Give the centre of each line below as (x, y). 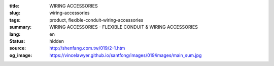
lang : (15, 34)
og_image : (21, 55)
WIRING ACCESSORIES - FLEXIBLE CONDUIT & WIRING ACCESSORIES (124, 27)
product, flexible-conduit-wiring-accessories (96, 20)
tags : (15, 20)
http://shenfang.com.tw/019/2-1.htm (87, 48)
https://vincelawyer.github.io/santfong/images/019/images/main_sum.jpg (126, 55)
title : (14, 6)
